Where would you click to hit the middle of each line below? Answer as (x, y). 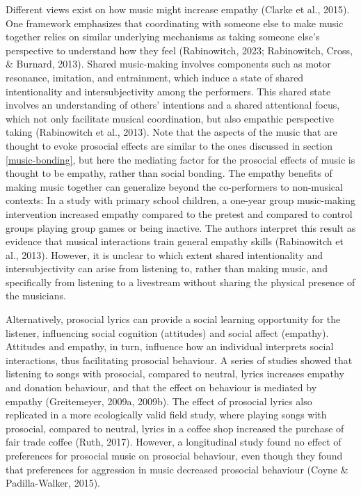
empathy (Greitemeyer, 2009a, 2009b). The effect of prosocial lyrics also (159, 401)
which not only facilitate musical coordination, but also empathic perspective (170, 118)
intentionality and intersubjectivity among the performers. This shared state (168, 91)
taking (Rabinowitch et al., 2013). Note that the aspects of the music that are (171, 132)
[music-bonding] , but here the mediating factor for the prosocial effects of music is (180, 159)
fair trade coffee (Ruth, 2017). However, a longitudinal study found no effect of (174, 442)
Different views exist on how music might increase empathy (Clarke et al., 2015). (178, 9)
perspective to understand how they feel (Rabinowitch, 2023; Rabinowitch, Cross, (179, 50)
